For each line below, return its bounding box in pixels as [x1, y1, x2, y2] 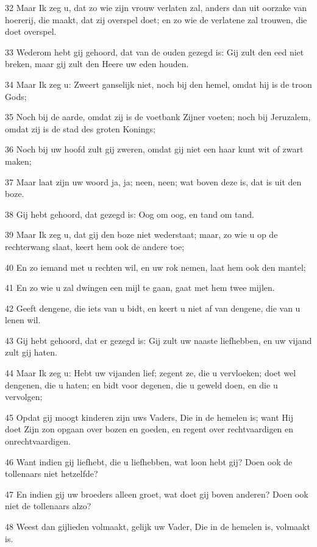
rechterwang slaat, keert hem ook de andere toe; [5, 240, 185, 252]
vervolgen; [5, 390, 43, 403]
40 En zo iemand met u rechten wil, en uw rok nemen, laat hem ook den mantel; [5, 260, 306, 273]
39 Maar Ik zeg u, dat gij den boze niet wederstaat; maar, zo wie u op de [5, 228, 278, 241]
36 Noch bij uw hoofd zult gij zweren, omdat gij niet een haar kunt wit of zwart [5, 143, 304, 156]
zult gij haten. [5, 346, 57, 359]
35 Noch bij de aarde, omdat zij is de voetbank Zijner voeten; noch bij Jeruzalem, [5, 110, 311, 123]
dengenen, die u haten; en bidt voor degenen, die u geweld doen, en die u [5, 378, 278, 391]
